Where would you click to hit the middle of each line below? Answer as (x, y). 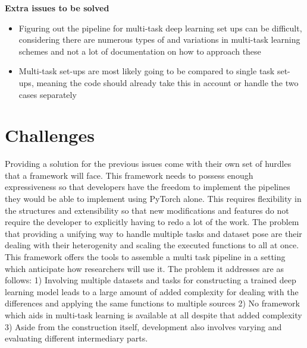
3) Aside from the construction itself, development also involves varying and (143, 326)
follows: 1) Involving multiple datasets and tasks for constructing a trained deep (151, 280)
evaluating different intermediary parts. (76, 338)
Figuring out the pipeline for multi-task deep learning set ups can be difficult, (160, 28)
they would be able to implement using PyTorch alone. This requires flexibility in (153, 199)
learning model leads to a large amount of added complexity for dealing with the (152, 291)
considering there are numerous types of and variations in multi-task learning (159, 39)
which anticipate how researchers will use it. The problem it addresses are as (144, 268)
